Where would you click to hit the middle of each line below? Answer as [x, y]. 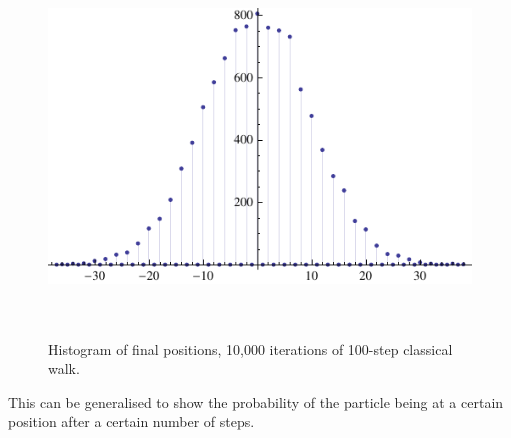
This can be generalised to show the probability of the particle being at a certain [256, 401]
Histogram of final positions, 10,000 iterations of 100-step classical [250, 348]
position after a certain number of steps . [131, 421]
